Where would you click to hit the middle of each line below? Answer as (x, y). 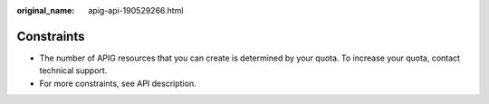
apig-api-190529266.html (136, 10)
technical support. (73, 71)
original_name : (46, 10)
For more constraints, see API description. (118, 83)
